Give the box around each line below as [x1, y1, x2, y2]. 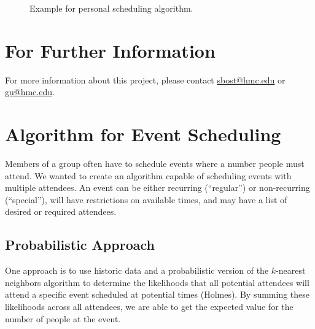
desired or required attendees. [5, 205, 117, 218]
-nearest [276, 264, 306, 277]
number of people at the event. [5, 312, 121, 325]
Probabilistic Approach [5, 235, 155, 254]
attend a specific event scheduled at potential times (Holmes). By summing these [5, 288, 310, 301]
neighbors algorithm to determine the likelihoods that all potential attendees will [5, 276, 309, 288]
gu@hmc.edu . [5, 85, 55, 98]
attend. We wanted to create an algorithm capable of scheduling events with [5, 169, 292, 182]
